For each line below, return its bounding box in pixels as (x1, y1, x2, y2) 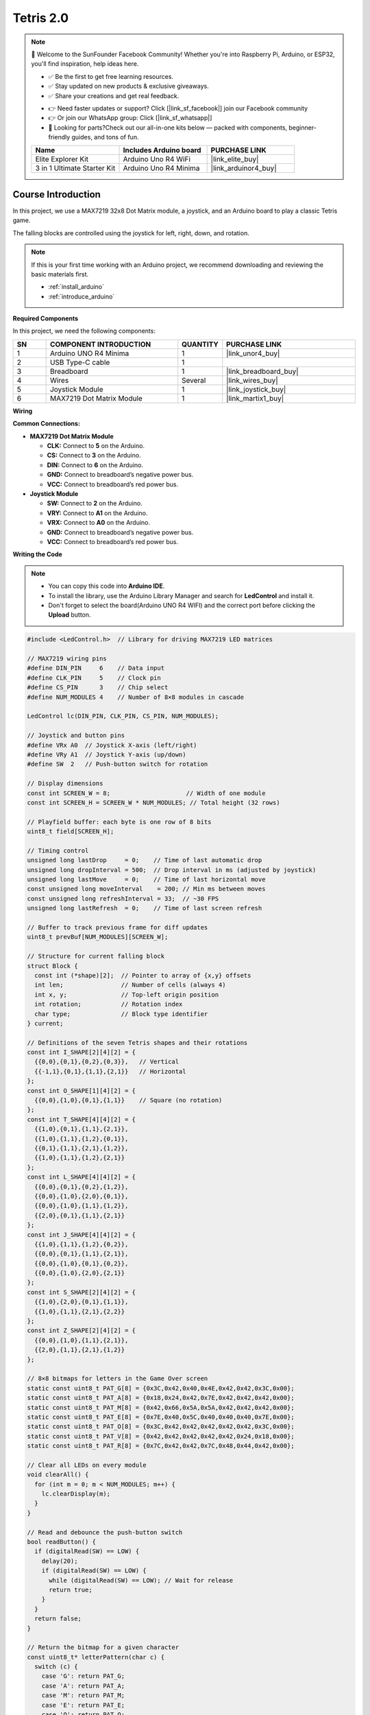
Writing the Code (12, 550, 63, 558)
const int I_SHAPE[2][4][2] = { (27, 1048, 136, 1056)
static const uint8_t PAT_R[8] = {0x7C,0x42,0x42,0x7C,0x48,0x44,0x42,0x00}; (27, 1442, 295, 1450)
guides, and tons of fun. (71, 133, 139, 141)
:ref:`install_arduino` (48, 283, 105, 291)
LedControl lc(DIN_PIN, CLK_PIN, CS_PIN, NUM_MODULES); (27, 712, 219, 720)
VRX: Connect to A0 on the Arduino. (47, 519, 151, 527)
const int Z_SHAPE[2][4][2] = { (27, 1327, 136, 1334)
